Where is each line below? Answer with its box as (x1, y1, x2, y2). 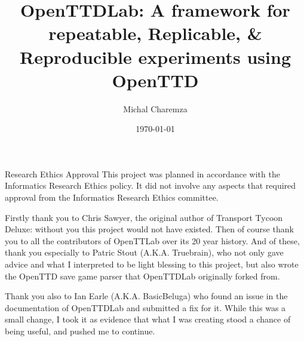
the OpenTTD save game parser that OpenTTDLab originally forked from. (5, 269, 280, 282)
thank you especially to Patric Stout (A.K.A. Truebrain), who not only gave (5, 246, 284, 259)
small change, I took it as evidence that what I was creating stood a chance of (5, 313, 291, 325)
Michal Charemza (123, 102, 188, 115)
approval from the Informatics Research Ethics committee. (5, 191, 219, 204)
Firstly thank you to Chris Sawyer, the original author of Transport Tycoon (5, 211, 283, 223)
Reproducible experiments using (20, 44, 291, 69)
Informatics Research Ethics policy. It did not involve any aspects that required (5, 179, 296, 192)
